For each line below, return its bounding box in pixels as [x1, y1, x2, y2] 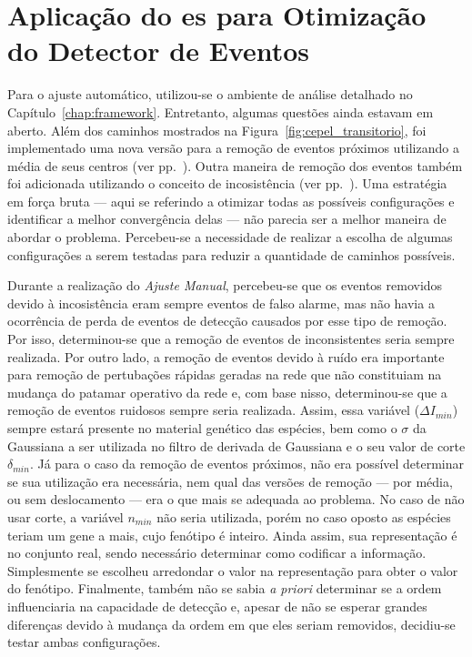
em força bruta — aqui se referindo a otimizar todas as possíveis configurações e [7, 191, 455, 210]
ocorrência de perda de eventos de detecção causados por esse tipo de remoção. [7, 311, 447, 330]
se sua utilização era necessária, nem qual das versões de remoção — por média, [7, 471, 453, 490]
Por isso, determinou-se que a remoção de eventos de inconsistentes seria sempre [7, 329, 455, 349]
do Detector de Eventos [7, 32, 310, 69]
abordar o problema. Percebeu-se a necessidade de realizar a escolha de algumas [7, 227, 453, 247]
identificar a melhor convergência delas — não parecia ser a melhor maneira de [7, 209, 447, 228]
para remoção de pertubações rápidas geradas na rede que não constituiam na [7, 365, 442, 384]
